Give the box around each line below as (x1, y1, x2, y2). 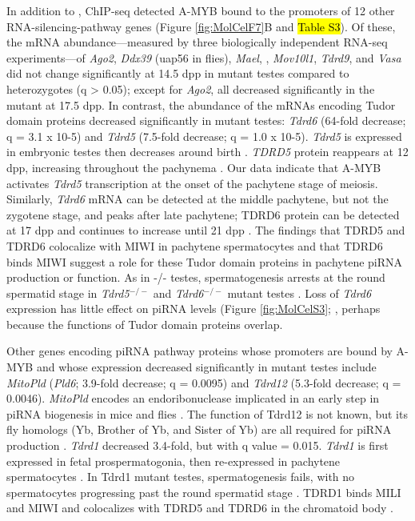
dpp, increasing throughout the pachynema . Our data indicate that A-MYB (6, 158, 381, 175)
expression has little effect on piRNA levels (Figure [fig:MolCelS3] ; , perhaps (6, 300, 381, 317)
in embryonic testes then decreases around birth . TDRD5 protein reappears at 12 (6, 143, 409, 160)
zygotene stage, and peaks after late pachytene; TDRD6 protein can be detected (6, 206, 400, 222)
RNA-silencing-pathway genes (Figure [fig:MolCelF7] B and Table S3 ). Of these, (6, 18, 396, 34)
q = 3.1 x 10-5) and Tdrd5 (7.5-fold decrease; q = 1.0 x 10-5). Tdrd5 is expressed (6, 127, 402, 144)
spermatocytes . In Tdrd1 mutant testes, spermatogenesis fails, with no (6, 468, 355, 485)
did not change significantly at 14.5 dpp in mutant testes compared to (6, 65, 349, 82)
